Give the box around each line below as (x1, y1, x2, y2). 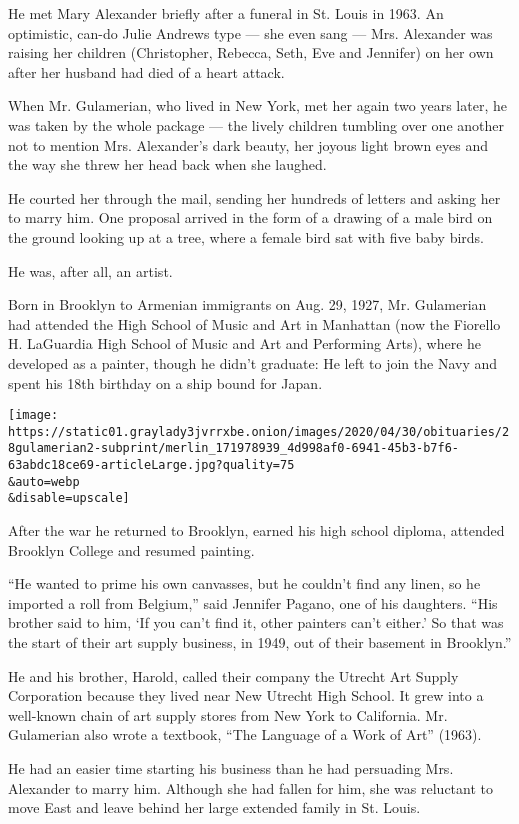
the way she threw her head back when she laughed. (8, 154, 327, 175)
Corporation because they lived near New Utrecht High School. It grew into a (8, 685, 484, 706)
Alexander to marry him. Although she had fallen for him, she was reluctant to (8, 777, 494, 798)
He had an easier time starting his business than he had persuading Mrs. (8, 757, 454, 778)
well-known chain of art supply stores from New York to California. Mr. (8, 704, 448, 725)
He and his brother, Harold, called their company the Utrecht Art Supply (8, 665, 459, 686)
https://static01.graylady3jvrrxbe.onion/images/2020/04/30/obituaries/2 (8, 424, 510, 439)
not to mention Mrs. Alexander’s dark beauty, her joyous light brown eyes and (8, 134, 489, 155)
